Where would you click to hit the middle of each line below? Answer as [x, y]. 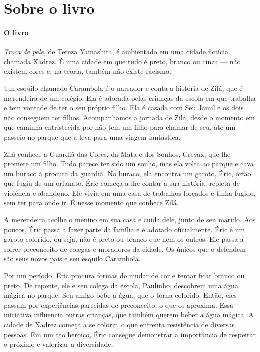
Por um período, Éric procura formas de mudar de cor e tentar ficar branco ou [124, 275]
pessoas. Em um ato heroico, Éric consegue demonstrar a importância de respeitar [130, 334]
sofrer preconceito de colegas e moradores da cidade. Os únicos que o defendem [125, 248]
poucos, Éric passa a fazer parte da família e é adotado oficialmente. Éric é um [125, 229]
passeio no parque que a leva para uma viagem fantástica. [92, 137]
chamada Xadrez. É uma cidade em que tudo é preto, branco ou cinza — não [122, 61]
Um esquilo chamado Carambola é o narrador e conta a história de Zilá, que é [123, 88]
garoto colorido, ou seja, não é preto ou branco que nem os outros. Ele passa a [124, 239]
